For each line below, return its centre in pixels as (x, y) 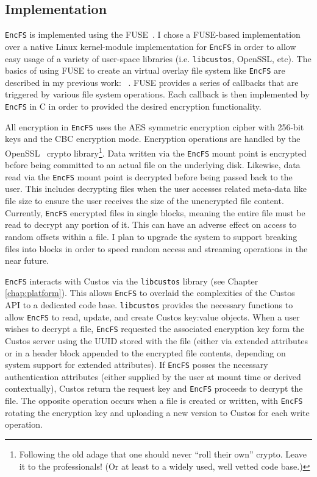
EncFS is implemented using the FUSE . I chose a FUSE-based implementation (153, 34)
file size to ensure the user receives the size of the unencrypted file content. (144, 201)
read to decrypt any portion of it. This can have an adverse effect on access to (151, 224)
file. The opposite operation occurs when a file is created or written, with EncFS (154, 401)
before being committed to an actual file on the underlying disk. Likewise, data (153, 165)
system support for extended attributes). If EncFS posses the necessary (137, 365)
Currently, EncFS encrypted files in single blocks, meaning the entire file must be (155, 212)
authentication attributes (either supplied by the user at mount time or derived (153, 376)
